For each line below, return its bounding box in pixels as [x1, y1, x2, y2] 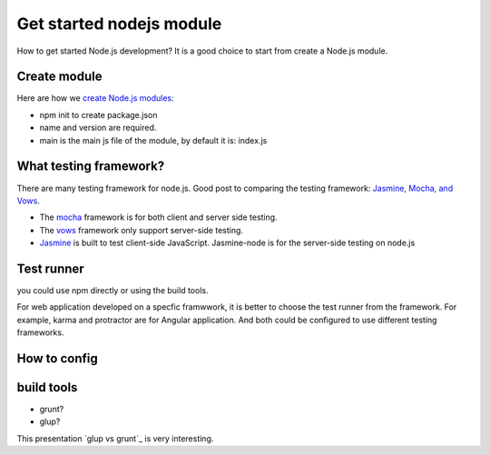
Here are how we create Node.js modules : [16, 93, 174, 104]
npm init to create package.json [39, 109, 158, 120]
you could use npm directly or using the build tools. [16, 285, 209, 295]
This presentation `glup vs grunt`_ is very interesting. [16, 432, 214, 444]
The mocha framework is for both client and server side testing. [39, 212, 278, 223]
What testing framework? [16, 159, 165, 174]
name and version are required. [39, 123, 157, 134]
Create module [16, 69, 103, 84]
